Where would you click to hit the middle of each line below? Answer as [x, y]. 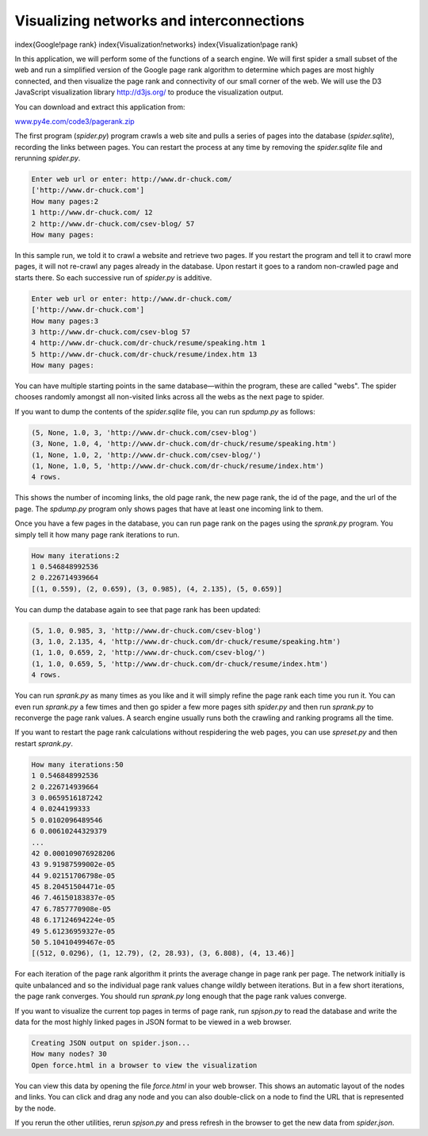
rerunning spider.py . [48, 158]
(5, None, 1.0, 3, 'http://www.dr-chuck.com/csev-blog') [144, 432]
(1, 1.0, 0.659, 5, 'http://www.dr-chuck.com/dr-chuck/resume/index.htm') [180, 664]
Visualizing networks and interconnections [160, 21]
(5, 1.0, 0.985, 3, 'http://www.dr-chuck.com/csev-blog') [146, 630]
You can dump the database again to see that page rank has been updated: [138, 609]
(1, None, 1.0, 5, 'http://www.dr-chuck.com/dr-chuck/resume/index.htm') [178, 466]
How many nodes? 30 [69, 1054]
